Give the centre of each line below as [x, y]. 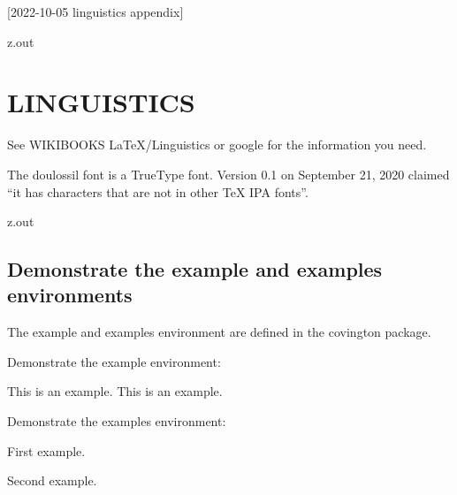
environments [70, 295]
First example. [46, 450]
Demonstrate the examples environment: [117, 421]
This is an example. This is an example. [115, 391]
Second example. [52, 480]
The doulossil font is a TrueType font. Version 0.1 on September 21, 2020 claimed [228, 174]
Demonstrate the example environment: [114, 361]
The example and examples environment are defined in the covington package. [219, 332]
